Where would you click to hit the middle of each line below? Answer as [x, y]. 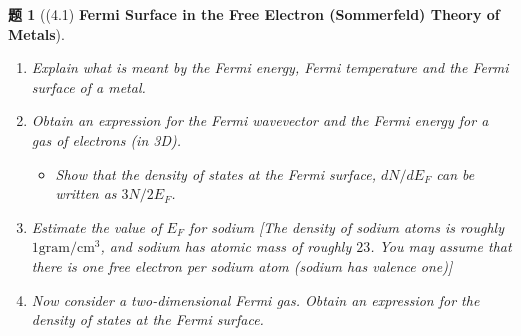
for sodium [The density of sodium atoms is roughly [346, 226]
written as [86, 193]
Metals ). [36, 33]
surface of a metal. [88, 86]
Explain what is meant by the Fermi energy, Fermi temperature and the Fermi [270, 67]
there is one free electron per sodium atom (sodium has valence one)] [242, 265]
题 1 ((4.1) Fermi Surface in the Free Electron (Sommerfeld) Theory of [254, 14]
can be [455, 173]
